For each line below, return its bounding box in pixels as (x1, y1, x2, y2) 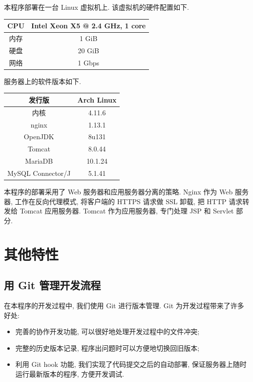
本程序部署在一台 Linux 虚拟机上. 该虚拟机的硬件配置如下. (4, 2, 189, 12)
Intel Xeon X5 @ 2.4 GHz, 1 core (31, 21, 146, 31)
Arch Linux (77, 94, 117, 105)
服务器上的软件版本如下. (4, 76, 81, 86)
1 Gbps (78, 57, 100, 67)
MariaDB (25, 156, 53, 166)
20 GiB (78, 45, 99, 55)
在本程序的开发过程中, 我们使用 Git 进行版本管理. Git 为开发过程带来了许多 (4, 300, 244, 310)
